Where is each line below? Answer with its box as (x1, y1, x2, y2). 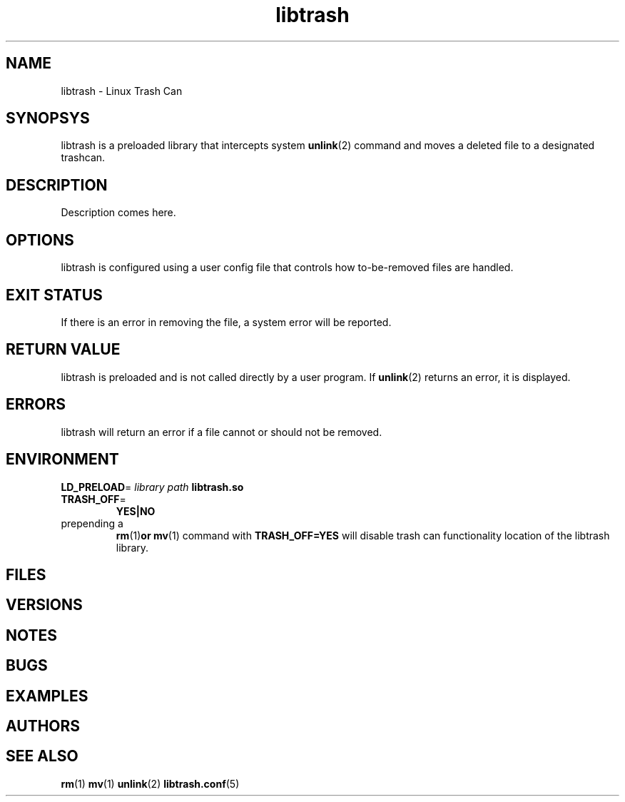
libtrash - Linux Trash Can (61, 84, 183, 97)
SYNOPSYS (6, 109, 90, 128)
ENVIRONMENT (6, 450, 119, 469)
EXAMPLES (6, 686, 88, 705)
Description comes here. (61, 206, 176, 219)
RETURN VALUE (6, 340, 121, 359)
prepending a (61, 517, 123, 529)
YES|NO (116, 504, 156, 517)
